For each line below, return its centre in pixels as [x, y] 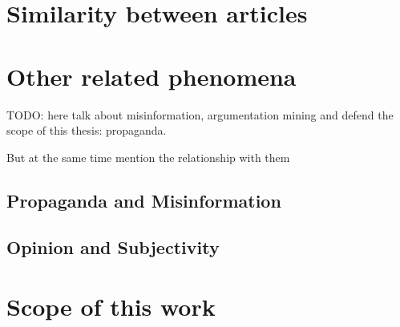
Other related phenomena [152, 76]
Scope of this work [111, 307]
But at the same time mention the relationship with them [148, 157]
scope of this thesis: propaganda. [87, 130]
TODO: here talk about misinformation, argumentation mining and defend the [200, 114]
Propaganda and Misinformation [144, 200]
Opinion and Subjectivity [113, 247]
